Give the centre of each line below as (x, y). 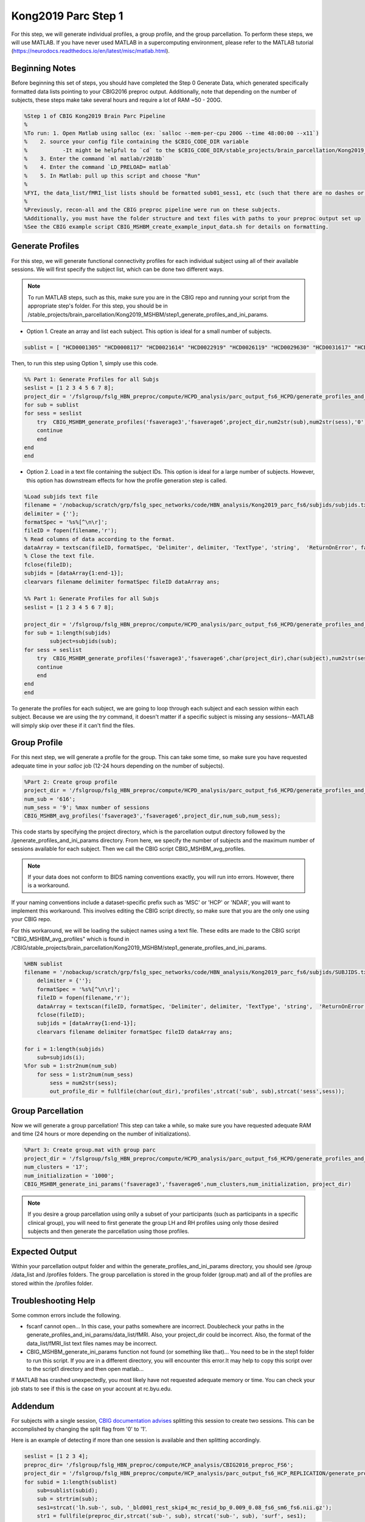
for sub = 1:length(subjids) (68, 633)
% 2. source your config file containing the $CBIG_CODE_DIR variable (136, 142)
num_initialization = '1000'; (69, 1176)
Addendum (33, 1406)
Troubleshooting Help (53, 1301)
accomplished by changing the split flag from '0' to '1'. (79, 1429)
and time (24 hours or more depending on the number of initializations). (101, 1134)
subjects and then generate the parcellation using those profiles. (109, 1231)
